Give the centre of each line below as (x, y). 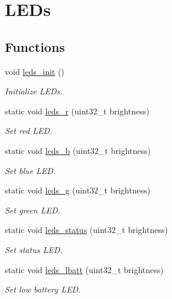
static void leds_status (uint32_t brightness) (86, 230)
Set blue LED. (30, 170)
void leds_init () (35, 71)
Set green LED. (33, 210)
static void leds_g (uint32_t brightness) (78, 190)
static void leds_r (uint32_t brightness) (77, 111)
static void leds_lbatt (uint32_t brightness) (84, 269)
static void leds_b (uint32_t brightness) (78, 150)
